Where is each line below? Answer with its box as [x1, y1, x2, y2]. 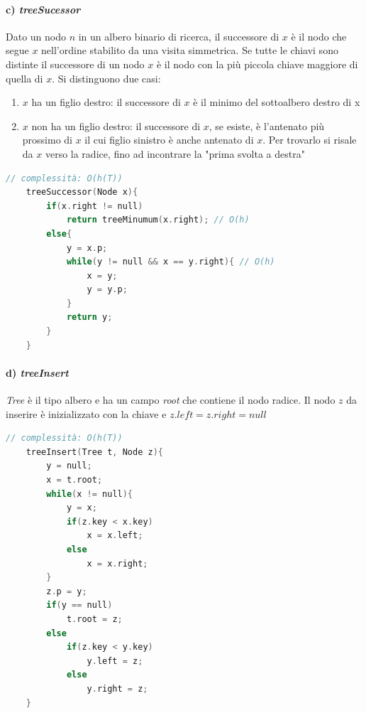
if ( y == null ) [46, 600, 113, 611]
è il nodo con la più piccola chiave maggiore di [156, 56, 358, 71]
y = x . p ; [66, 242, 108, 253]
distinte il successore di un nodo [6, 56, 145, 71]
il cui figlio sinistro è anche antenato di [84, 132, 254, 147]
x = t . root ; [46, 475, 103, 486]
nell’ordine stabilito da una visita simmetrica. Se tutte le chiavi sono [41, 43, 338, 58]
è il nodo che [291, 28, 347, 43]
